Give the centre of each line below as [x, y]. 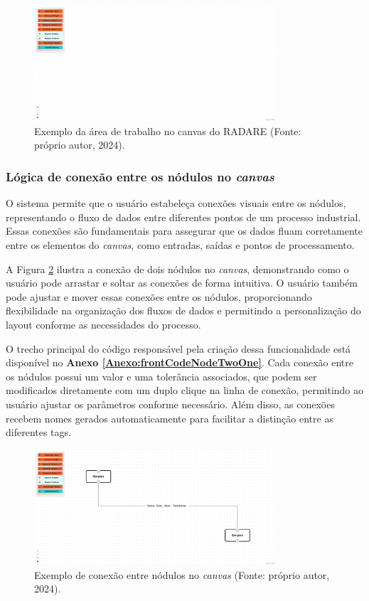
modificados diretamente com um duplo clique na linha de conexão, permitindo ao [185, 390]
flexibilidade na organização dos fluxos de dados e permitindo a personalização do [183, 310]
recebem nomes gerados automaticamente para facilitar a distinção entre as [170, 418]
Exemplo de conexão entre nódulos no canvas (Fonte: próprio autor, [182, 574]
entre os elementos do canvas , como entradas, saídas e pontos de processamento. [180, 245]
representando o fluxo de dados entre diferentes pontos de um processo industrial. [183, 217]
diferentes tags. [38, 432]
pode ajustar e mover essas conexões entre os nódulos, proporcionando [159, 296]
